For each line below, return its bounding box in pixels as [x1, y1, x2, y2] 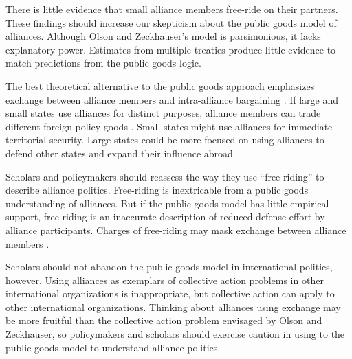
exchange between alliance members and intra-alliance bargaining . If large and [5, 92, 339, 106]
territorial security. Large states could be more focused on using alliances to [5, 132, 324, 147]
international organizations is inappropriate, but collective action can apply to [5, 286, 335, 301]
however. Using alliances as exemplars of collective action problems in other [5, 273, 324, 287]
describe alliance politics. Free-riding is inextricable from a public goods [5, 183, 309, 197]
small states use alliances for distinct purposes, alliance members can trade [5, 106, 321, 120]
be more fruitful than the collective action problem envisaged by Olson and [5, 313, 322, 327]
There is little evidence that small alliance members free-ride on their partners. [5, 2, 338, 16]
